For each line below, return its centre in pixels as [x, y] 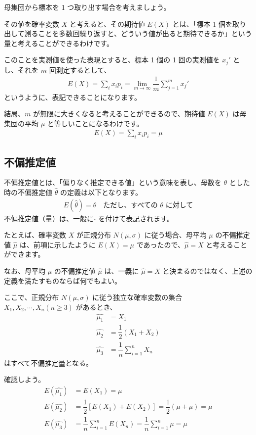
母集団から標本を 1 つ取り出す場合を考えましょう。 [87, 7]
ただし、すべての [130, 205]
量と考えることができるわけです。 [59, 43]
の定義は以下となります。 [101, 192]
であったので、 [160, 244]
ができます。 [24, 254]
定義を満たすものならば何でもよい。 [63, 280]
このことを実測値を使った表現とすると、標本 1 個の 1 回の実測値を [112, 60]
